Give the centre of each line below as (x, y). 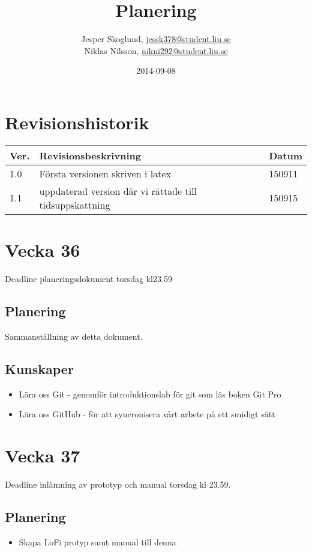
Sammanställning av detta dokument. (74, 336)
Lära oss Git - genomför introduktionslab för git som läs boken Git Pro (150, 394)
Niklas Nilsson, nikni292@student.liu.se (156, 50)
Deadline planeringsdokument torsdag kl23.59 (88, 278)
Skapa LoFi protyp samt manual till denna (97, 541)
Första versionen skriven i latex (105, 173)
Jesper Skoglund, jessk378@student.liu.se (156, 39)
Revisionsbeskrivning (90, 155)
